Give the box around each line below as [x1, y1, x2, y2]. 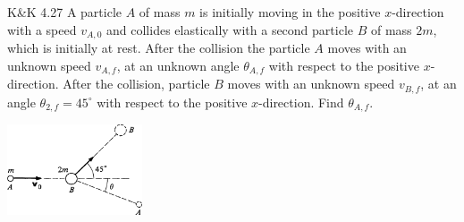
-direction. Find [258, 92, 344, 111]
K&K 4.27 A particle [7, 3, 122, 21]
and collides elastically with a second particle [106, 20, 354, 38]
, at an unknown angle [116, 55, 240, 74]
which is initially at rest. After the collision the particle [7, 38, 310, 57]
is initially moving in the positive [199, 3, 381, 21]
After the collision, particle [63, 74, 210, 93]
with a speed [7, 20, 77, 38]
